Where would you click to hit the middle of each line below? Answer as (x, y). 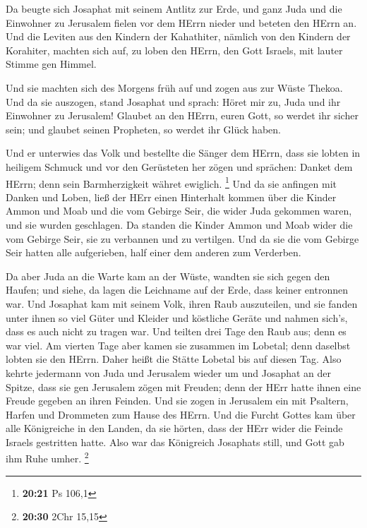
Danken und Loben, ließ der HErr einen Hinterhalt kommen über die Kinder (171, 197)
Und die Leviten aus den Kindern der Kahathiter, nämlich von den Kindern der (178, 36)
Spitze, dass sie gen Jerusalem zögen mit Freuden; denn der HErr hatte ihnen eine (183, 386)
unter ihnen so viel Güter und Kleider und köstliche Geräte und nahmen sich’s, (177, 317)
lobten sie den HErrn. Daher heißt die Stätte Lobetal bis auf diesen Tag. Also (174, 359)
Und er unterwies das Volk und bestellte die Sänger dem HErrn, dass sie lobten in (183, 153)
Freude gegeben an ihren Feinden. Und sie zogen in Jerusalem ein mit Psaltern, (177, 401)
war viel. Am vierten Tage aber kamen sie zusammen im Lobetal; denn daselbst (178, 345)
